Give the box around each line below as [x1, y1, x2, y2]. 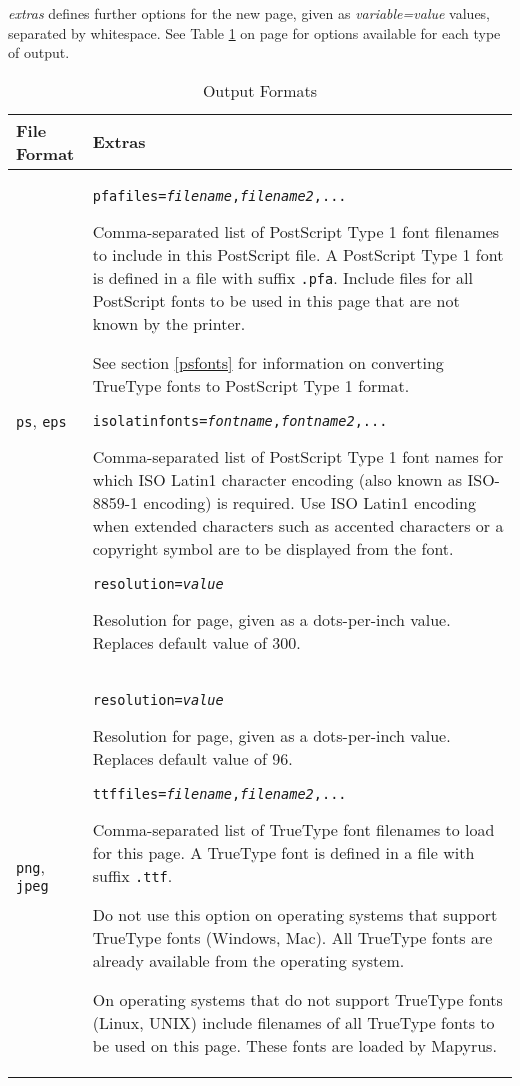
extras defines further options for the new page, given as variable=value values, [8, 3, 491, 23]
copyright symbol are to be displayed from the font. [92, 536, 454, 560]
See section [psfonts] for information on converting [92, 350, 444, 374]
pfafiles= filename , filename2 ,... [92, 187, 347, 204]
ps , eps [16, 409, 67, 433]
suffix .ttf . [92, 863, 173, 887]
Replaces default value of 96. [92, 746, 293, 770]
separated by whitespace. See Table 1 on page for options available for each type [8, 22, 501, 43]
